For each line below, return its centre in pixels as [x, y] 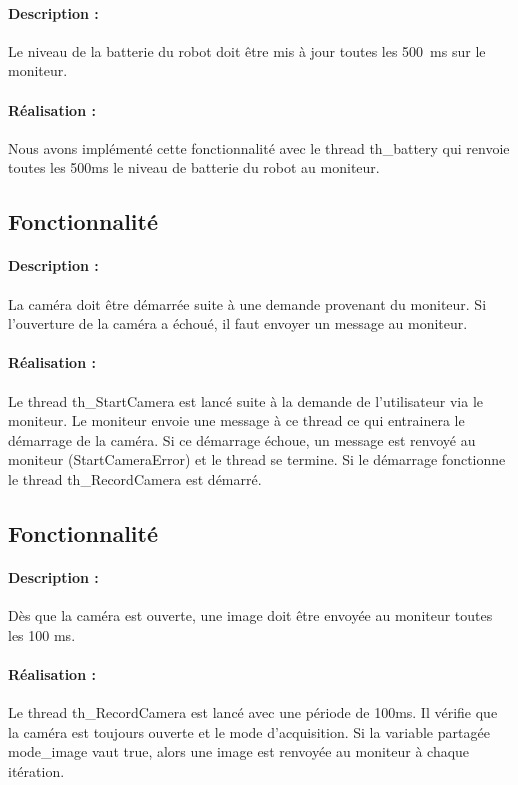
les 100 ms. [42, 634]
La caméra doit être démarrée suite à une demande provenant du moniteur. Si [247, 303]
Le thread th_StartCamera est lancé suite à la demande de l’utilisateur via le [246, 400]
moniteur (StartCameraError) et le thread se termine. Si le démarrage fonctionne [257, 459]
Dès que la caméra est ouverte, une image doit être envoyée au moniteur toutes [250, 615]
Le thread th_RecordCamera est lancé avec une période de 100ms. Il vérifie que [253, 712]
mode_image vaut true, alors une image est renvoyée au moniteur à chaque [239, 751]
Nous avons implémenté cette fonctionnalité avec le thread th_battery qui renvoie [259, 147]
